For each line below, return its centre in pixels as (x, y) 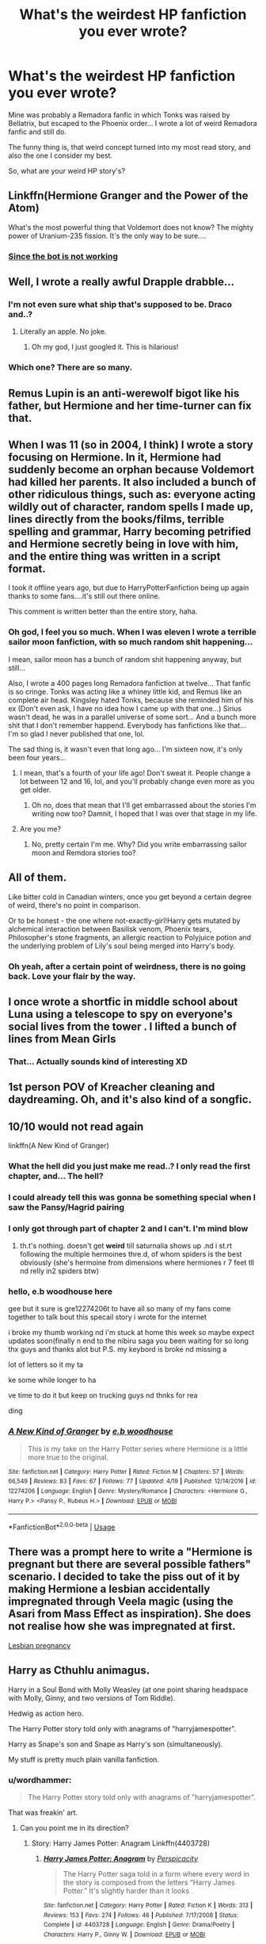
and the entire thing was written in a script (114, 557)
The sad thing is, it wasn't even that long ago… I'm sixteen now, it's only (125, 749)
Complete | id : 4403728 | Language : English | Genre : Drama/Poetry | (139, 1925)
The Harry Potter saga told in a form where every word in (156, 1873)
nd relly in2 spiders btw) (59, 1271)
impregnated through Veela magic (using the (121, 1602)
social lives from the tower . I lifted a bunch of (123, 1026)
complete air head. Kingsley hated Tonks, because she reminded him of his (131, 700)
